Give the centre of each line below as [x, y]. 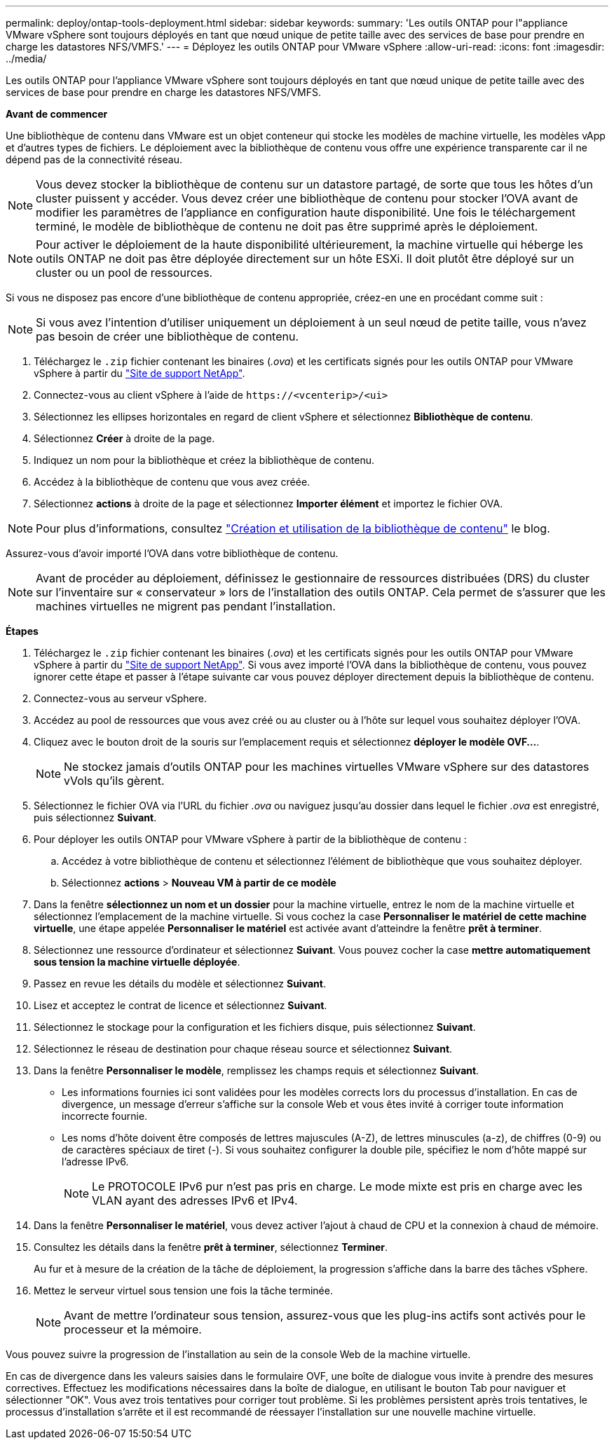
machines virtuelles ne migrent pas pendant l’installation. [186, 606]
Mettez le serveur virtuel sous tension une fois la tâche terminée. [183, 1290]
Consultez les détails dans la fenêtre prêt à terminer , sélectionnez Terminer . [211, 1247]
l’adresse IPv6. [95, 1162]
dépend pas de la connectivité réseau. [94, 159]
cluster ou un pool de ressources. [124, 273]
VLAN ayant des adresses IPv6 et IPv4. [195, 1200]
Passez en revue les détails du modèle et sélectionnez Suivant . [180, 984]
